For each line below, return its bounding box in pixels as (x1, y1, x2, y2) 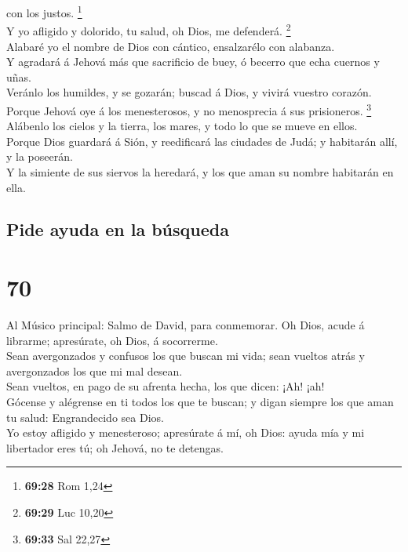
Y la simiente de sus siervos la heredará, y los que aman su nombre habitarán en (6, 163, 394, 180)
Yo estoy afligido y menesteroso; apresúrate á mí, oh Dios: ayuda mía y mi (6, 424, 365, 441)
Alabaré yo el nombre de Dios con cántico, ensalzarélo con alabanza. (6, 38, 335, 54)
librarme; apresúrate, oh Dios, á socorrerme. (6, 332, 218, 348)
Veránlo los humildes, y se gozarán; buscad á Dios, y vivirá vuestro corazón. (6, 84, 372, 100)
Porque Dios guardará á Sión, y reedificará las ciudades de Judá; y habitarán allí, (6, 133, 398, 149)
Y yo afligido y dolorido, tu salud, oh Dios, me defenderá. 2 (6, 20, 291, 38)
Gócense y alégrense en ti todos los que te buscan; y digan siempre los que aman (6, 393, 394, 409)
